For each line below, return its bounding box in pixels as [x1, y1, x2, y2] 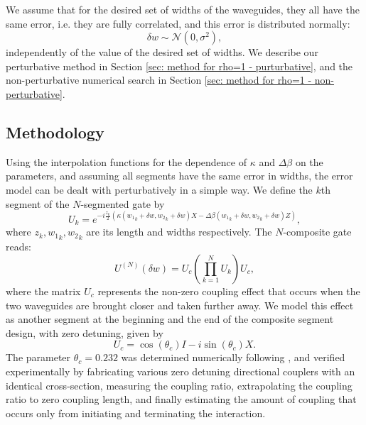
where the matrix [6, 283, 81, 298]
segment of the [6, 196, 70, 211]
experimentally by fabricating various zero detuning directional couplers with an [6, 363, 355, 378]
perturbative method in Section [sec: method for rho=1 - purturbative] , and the [6, 58, 353, 73]
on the [295, 154, 323, 169]
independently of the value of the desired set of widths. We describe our [6, 45, 318, 60]
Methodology [6, 121, 104, 143]
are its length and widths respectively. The [86, 224, 272, 239]
